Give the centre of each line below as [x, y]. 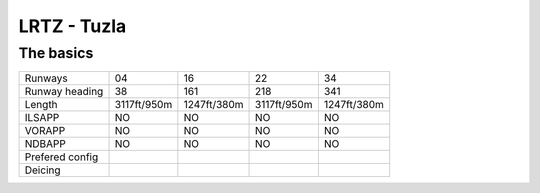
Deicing [42, 170]
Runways [46, 78]
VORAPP [45, 131]
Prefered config [61, 157]
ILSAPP [42, 118]
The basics [56, 53]
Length [41, 105]
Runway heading [64, 92]
